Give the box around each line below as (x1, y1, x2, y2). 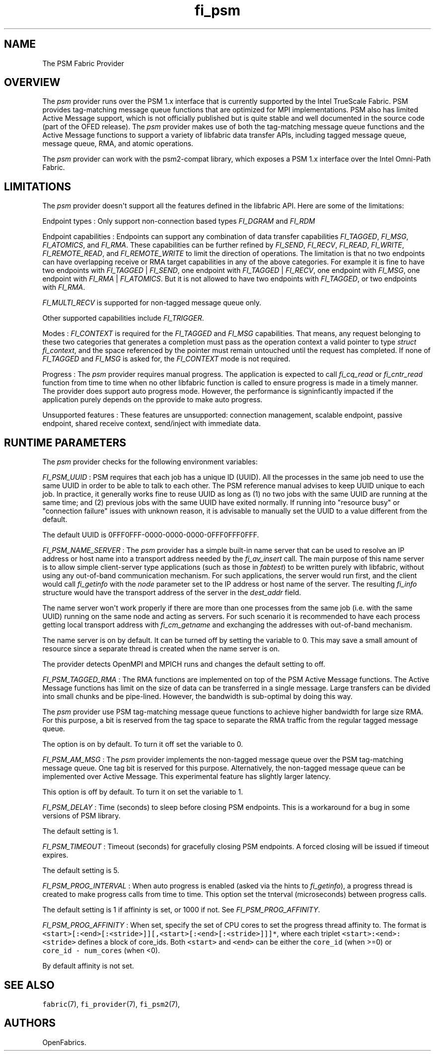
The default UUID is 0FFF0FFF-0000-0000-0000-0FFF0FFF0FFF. (42, 530, 259, 539)
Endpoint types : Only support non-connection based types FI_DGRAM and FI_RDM (42, 217, 315, 226)
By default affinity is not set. (42, 962, 134, 970)
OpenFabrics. (42, 1038, 86, 1047)
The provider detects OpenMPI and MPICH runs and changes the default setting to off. (42, 660, 325, 669)
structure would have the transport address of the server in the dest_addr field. (42, 588, 301, 597)
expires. (42, 851, 69, 860)
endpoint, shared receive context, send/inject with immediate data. (42, 419, 261, 428)
